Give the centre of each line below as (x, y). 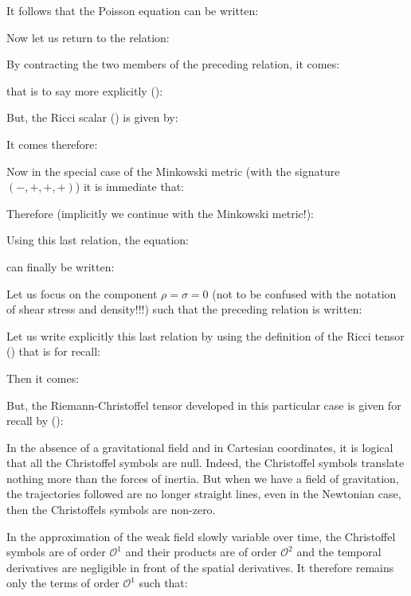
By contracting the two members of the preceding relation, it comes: (173, 64)
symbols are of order (56, 552)
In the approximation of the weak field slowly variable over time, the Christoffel (201, 536)
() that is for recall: (53, 351)
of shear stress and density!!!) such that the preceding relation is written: (184, 309)
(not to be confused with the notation (304, 293)
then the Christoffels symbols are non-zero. (111, 510)
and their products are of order (201, 552)
